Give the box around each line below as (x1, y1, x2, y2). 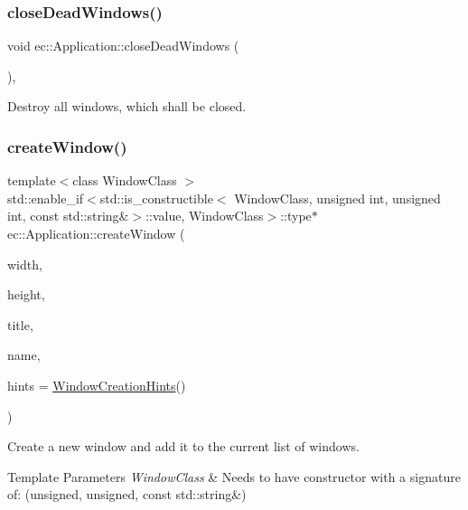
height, (7, 285, 45, 304)
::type (280, 206, 312, 225)
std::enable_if (7, 188, 84, 207)
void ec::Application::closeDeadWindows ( (7, 36, 239, 55)
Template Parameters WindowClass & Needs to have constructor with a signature (7, 467, 461, 486)
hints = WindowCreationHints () (7, 375, 186, 394)
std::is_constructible (99, 188, 213, 207)
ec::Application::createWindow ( (7, 224, 185, 242)
